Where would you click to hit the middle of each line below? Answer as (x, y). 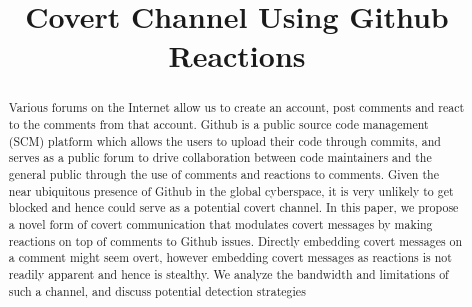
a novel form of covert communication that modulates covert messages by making (220, 223)
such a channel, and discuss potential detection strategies (157, 290)
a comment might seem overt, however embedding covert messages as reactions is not (230, 257)
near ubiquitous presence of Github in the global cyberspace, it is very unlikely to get (231, 190)
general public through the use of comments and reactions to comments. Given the (223, 173)
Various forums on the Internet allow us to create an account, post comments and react (236, 107)
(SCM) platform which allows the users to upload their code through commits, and (224, 140)
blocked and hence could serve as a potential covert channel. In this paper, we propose (233, 207)
